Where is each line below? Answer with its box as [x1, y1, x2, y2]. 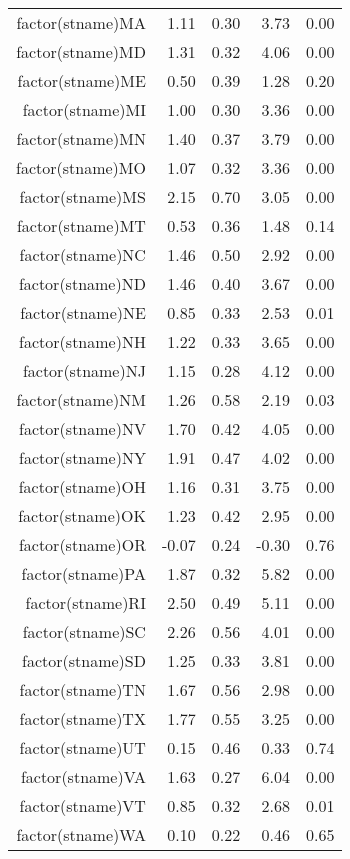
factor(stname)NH [19, 330, 146, 353]
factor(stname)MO [16, 156, 146, 179]
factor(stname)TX [19, 707, 146, 730]
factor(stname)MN [16, 127, 146, 150]
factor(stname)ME [17, 69, 146, 92]
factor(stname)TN [19, 678, 146, 701]
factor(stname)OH [18, 475, 146, 498]
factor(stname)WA [16, 823, 146, 846]
